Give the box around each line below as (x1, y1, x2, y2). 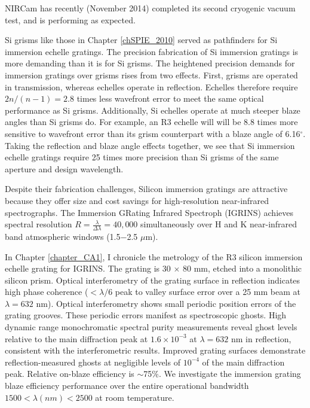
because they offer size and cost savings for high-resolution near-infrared (5, 194, 269, 206)
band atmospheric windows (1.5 (5, 230, 121, 242)
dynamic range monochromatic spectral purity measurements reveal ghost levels (5, 321, 297, 333)
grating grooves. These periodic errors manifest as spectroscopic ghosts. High (5, 309, 287, 321)
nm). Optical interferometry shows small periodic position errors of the (36, 297, 296, 309)
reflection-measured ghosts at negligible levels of (5, 355, 180, 368)
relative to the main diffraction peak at (5, 332, 148, 345)
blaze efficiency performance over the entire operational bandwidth (5, 379, 249, 392)
